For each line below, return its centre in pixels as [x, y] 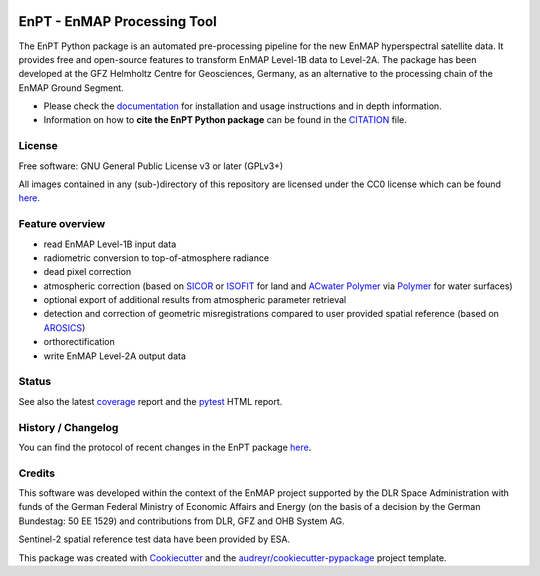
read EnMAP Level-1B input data [110, 244]
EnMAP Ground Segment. [71, 87]
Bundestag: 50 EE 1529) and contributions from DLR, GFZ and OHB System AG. [181, 521]
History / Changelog [68, 427]
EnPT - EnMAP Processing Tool [117, 21]
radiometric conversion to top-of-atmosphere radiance [156, 257]
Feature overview [62, 224]
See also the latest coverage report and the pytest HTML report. [150, 401]
